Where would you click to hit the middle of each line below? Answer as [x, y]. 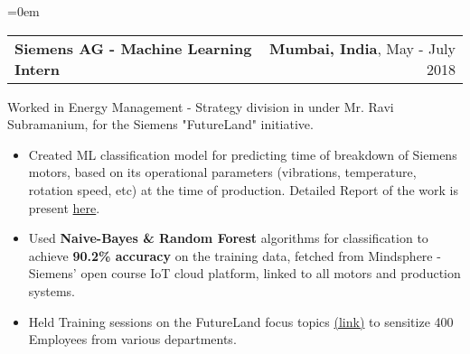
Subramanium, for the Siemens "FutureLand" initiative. [160, 124]
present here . [64, 207]
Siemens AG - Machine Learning [133, 48]
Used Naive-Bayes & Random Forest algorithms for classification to [228, 238]
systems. [52, 290]
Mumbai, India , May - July [362, 48]
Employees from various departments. [132, 339]
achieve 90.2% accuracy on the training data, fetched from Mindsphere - [235, 255]
